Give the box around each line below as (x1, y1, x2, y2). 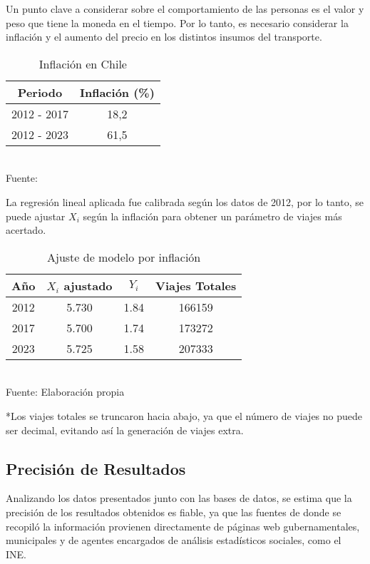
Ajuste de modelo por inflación (47, 248, 201, 265)
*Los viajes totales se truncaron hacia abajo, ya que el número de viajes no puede (6, 408, 363, 423)
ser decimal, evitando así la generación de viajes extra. (6, 422, 244, 437)
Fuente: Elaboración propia (6, 384, 125, 399)
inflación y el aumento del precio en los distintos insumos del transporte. (6, 29, 322, 44)
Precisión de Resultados (6, 457, 186, 479)
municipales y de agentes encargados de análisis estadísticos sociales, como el (6, 533, 341, 548)
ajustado (63, 277, 113, 294)
